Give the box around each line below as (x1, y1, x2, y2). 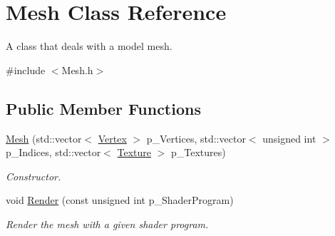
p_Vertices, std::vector (146, 130, 246, 145)
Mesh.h (61, 62, 93, 77)
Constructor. (6, 168, 61, 183)
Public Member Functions (6, 97, 201, 119)
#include (6, 62, 46, 77)
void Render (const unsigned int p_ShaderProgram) (6, 193, 234, 207)
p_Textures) (171, 145, 226, 160)
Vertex (98, 130, 127, 145)
